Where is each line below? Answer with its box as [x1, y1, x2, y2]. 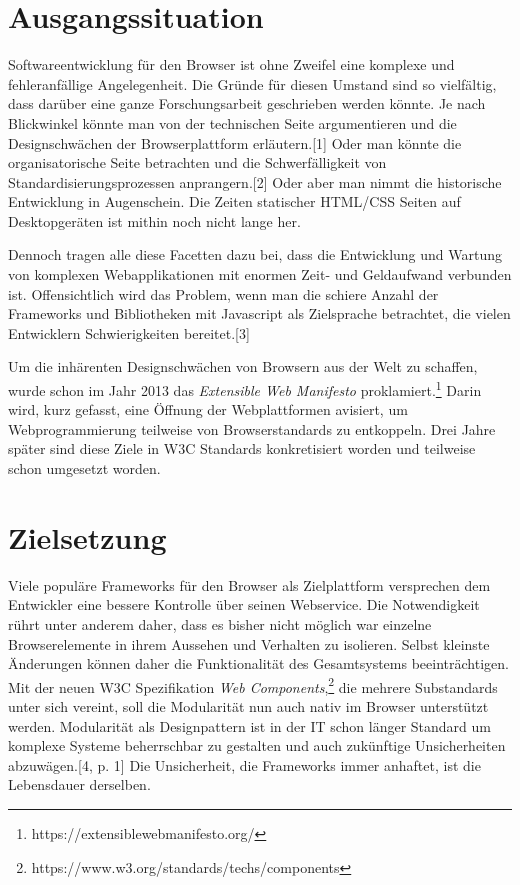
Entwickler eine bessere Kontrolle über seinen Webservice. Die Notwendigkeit [8, 594, 480, 615]
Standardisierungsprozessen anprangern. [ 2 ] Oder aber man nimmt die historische [8, 171, 502, 192]
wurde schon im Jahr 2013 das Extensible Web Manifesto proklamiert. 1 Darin [8, 377, 482, 400]
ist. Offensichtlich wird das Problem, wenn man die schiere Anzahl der [8, 283, 439, 304]
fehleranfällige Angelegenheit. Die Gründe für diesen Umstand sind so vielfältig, [8, 73, 497, 94]
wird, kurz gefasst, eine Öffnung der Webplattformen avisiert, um [8, 399, 408, 420]
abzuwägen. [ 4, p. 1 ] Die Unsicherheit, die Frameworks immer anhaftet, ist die [8, 754, 481, 775]
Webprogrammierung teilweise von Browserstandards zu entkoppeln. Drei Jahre [8, 418, 496, 439]
